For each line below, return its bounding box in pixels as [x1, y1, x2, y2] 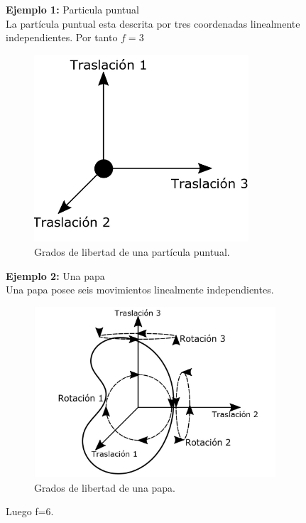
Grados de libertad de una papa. [34, 480, 176, 495]
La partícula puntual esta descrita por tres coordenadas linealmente [6, 16, 300, 31]
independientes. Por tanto [6, 30, 118, 45]
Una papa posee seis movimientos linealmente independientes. [6, 282, 274, 297]
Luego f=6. [6, 504, 54, 519]
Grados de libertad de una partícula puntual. [34, 244, 230, 259]
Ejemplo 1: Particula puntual [6, 2, 139, 16]
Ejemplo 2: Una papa [6, 268, 105, 283]
